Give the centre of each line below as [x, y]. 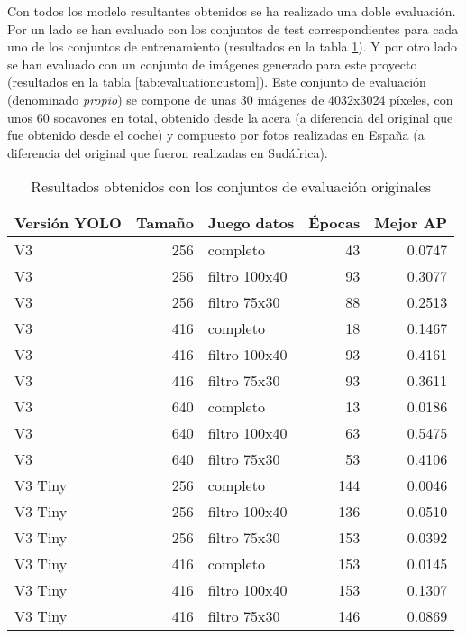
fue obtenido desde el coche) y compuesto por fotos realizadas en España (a [216, 135]
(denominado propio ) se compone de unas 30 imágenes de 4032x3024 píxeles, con [230, 99]
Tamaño [164, 223]
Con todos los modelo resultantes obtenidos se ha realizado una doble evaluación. [232, 11]
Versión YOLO [68, 223]
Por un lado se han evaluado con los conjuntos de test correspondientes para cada [233, 28]
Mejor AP [411, 223]
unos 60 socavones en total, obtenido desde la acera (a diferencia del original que [230, 117]
